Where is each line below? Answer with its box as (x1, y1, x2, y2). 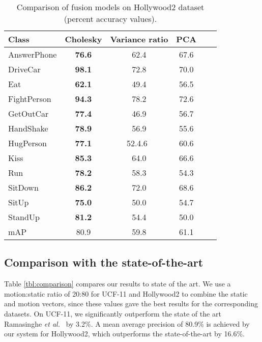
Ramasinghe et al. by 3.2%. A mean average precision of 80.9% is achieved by (4, 318, 250, 329)
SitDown (8, 181, 39, 193)
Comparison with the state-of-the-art (4, 254, 203, 270)
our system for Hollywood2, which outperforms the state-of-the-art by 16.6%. (4, 328, 245, 339)
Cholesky (65, 33, 102, 45)
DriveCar (8, 63, 41, 75)
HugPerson (8, 137, 47, 149)
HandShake (8, 122, 48, 134)
